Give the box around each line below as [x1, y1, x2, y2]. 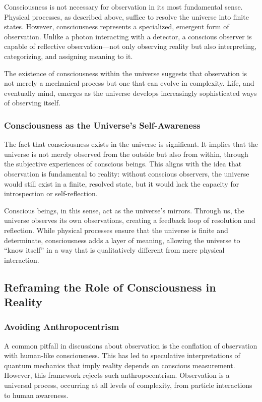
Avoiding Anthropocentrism [4, 320, 119, 333]
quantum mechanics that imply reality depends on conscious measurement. [4, 360, 235, 370]
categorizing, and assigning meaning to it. [4, 50, 133, 61]
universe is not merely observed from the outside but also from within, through [4, 148, 248, 159]
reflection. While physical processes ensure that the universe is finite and [4, 224, 228, 235]
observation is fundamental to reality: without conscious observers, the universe [4, 168, 249, 179]
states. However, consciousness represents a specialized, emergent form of [4, 21, 229, 32]
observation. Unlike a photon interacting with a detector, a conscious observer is [4, 31, 252, 41]
